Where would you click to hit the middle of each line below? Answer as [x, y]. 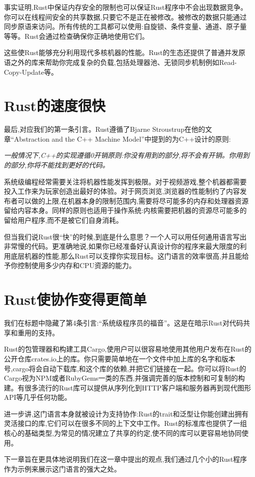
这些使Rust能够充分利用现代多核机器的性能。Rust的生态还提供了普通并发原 [125, 52]
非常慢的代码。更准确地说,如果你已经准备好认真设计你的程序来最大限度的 [122, 246]
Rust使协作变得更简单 [75, 299]
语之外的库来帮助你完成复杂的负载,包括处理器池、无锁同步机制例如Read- [120, 62]
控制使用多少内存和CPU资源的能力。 [77, 265]
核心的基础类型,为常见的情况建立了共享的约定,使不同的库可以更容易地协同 [123, 433]
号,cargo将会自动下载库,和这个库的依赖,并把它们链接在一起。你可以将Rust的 [125, 368]
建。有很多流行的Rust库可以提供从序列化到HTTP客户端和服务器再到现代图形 [127, 387]
